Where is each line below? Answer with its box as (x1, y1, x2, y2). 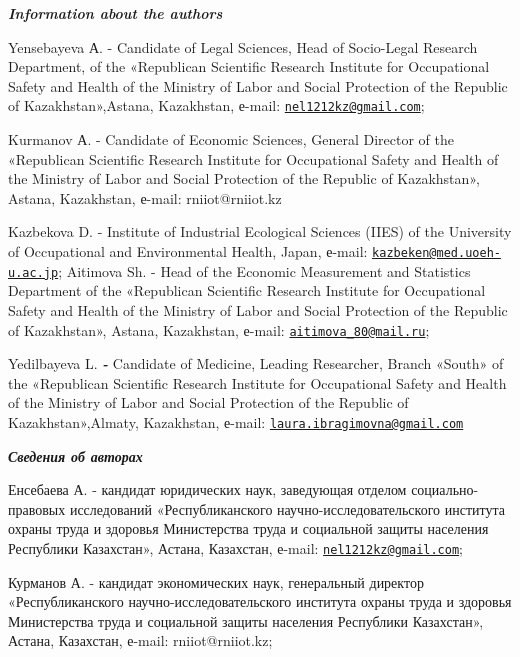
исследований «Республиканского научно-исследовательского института (69, 498, 505, 519)
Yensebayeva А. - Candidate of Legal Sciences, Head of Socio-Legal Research (8, 36, 478, 57)
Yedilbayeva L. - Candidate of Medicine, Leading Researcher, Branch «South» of (8, 353, 504, 374)
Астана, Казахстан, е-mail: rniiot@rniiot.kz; (8, 630, 273, 651)
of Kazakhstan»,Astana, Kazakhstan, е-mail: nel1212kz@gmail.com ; (8, 95, 425, 116)
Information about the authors (8, 3, 223, 23)
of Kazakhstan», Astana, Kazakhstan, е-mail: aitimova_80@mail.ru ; (8, 319, 430, 340)
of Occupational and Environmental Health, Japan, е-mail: (8, 241, 368, 261)
